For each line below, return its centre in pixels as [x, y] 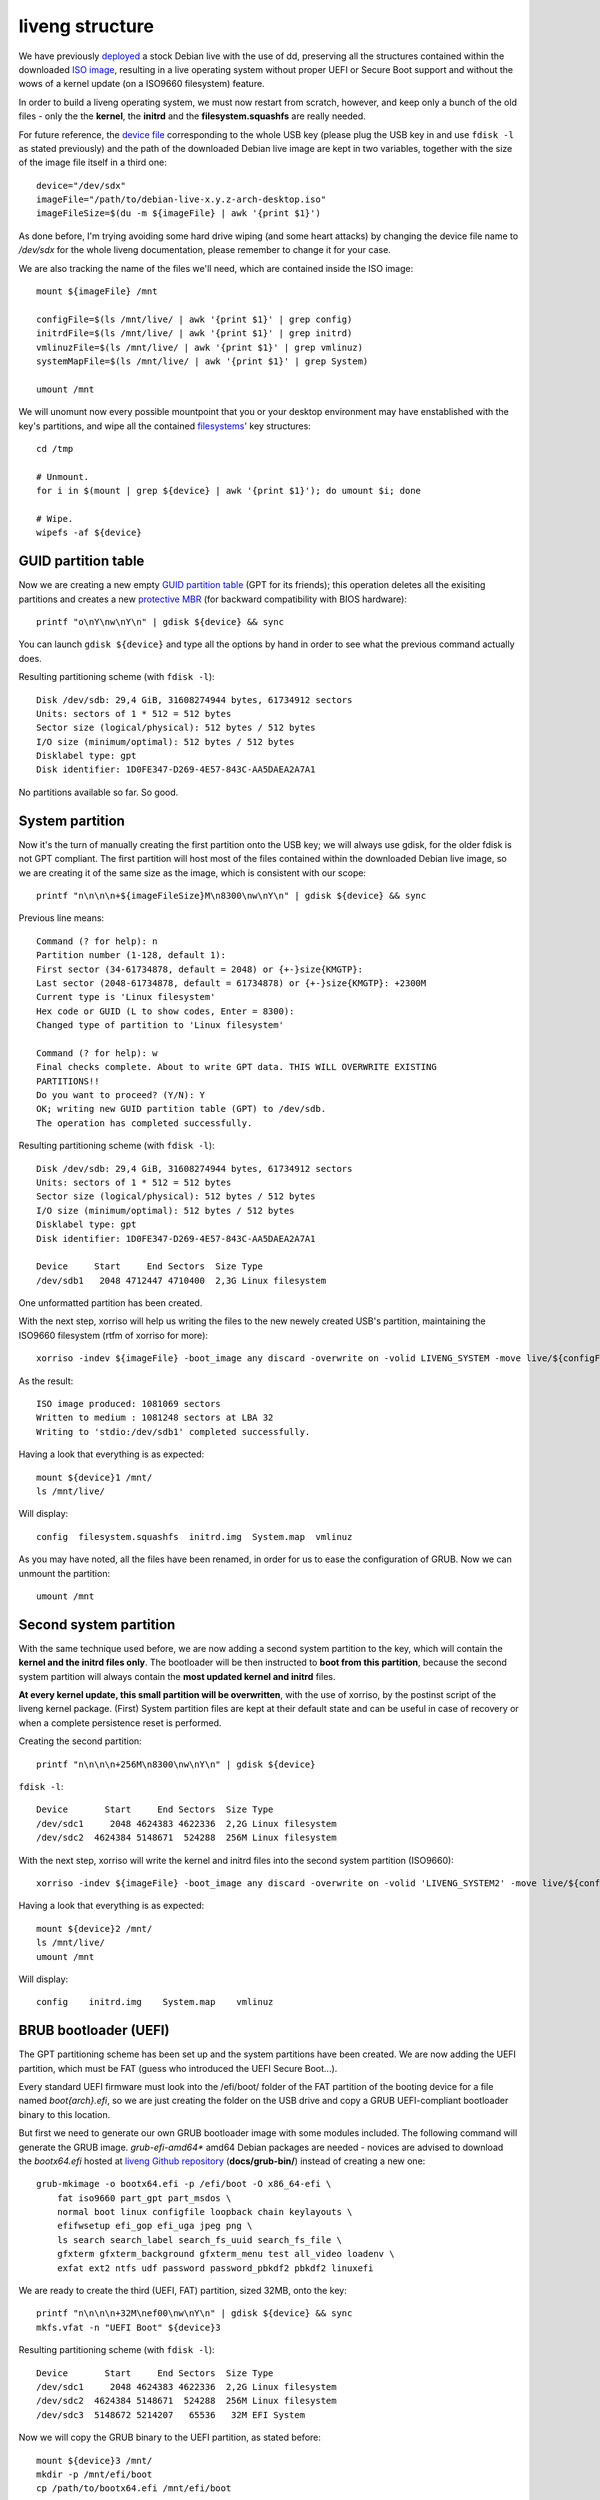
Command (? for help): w [97, 1053]
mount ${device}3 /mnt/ [94, 2460]
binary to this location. [64, 2114]
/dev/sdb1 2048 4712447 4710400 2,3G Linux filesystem [181, 1280]
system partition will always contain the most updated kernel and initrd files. [177, 1676]
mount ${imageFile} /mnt [97, 291]
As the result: [46, 1381]
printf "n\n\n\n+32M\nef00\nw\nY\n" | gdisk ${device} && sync [194, 2313]
